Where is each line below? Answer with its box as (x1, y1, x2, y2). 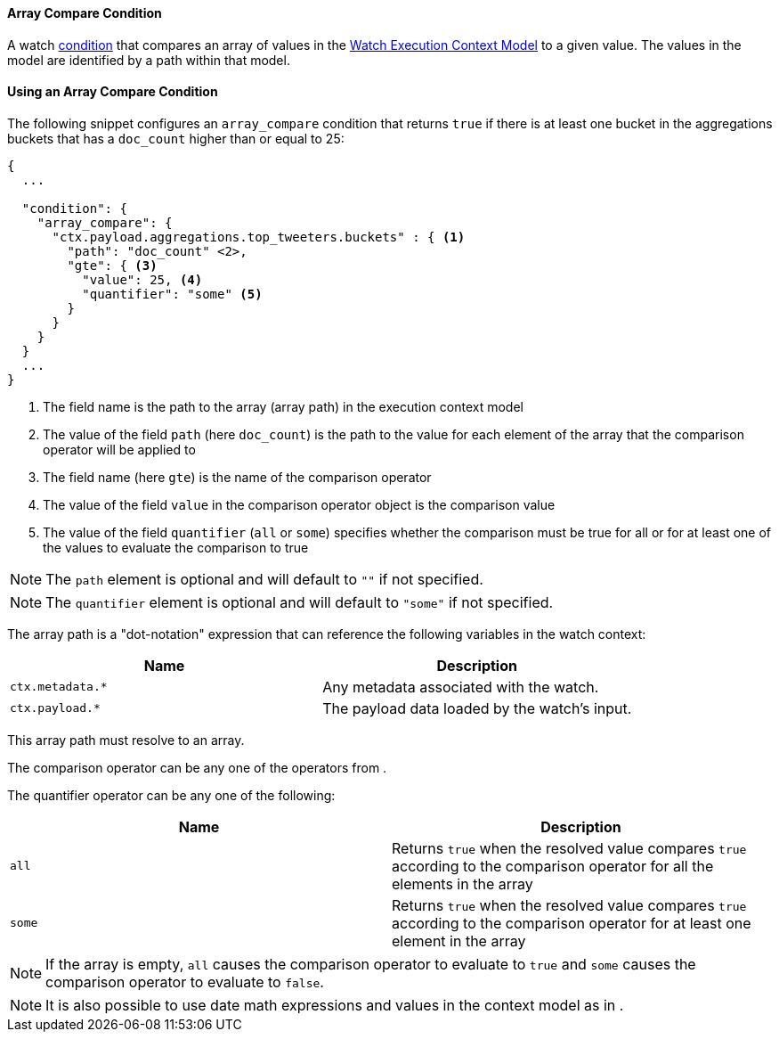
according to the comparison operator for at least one (392, 913, 751, 932)
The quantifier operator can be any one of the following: (7, 787, 336, 803)
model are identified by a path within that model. (7, 52, 290, 68)
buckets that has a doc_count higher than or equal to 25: (7, 130, 345, 146)
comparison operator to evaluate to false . (45, 972, 324, 991)
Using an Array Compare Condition (7, 84, 218, 100)
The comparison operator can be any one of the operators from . (7, 759, 387, 775)
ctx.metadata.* (10, 680, 108, 694)
